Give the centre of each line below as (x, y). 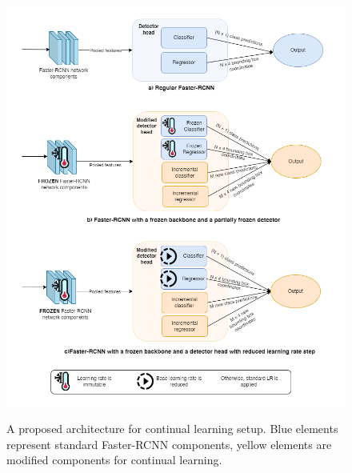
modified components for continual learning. (114, 460)
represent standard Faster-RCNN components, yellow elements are (169, 444)
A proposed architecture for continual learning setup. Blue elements (172, 429)
